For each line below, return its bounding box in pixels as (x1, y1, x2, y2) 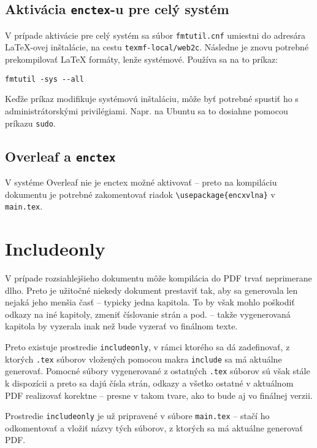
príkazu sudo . (5, 116, 56, 129)
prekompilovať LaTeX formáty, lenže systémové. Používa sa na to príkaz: (5, 53, 278, 66)
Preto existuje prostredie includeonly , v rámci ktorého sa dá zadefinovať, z (5, 340, 290, 353)
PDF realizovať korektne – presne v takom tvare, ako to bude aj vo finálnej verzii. (5, 388, 313, 401)
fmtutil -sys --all (5, 74, 84, 84)
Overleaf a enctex (5, 146, 116, 165)
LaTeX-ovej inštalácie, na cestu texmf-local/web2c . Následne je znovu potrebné (5, 41, 309, 53)
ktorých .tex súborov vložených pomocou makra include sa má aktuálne (5, 352, 282, 365)
